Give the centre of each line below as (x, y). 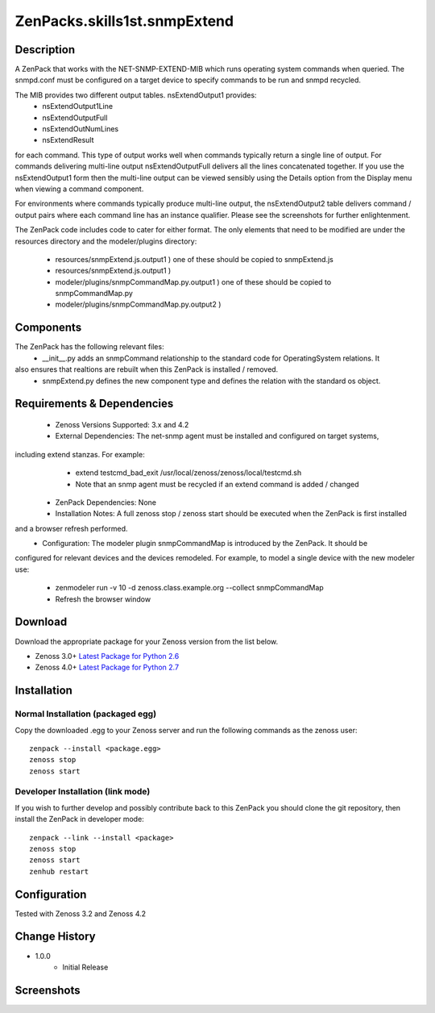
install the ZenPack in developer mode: (79, 819)
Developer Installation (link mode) (83, 792)
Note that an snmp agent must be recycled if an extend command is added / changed (217, 484)
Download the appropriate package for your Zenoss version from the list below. (147, 641)
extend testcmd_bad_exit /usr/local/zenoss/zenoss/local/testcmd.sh (188, 473)
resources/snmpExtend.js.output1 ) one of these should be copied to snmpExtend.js (194, 259)
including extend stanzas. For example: (80, 454)
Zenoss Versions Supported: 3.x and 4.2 (122, 424)
